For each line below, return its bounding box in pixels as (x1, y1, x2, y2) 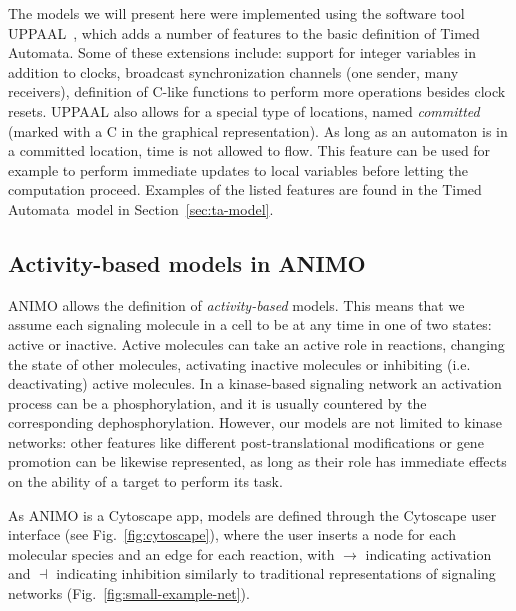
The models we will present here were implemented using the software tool (8, 3, 465, 23)
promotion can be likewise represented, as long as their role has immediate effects (8, 451, 507, 472)
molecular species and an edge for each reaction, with (8, 543, 335, 564)
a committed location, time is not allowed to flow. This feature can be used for (8, 140, 491, 161)
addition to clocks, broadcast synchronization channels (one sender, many (8, 61, 459, 82)
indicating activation (365, 543, 492, 564)
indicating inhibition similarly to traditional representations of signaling (56, 563, 496, 584)
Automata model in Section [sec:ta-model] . (8, 198, 274, 219)
